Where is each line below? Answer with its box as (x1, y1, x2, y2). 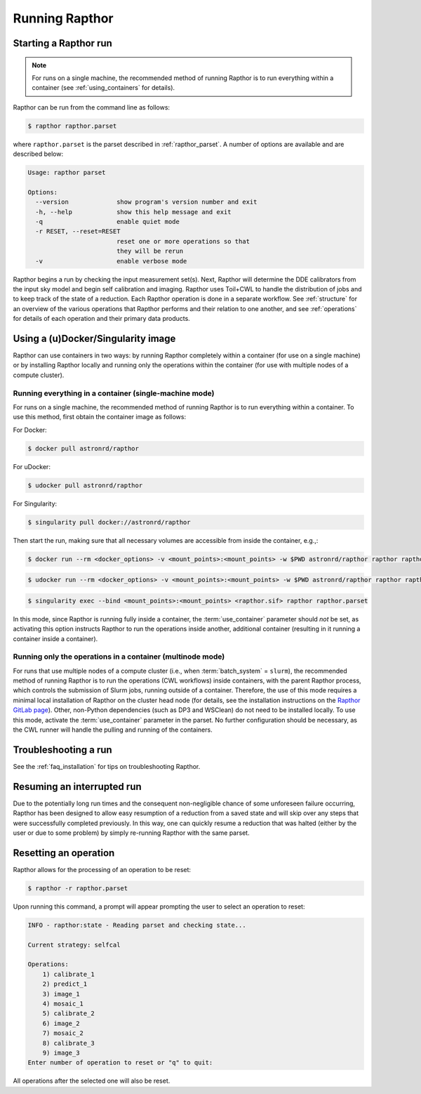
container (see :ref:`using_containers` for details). (32, 84, 175, 92)
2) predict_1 (42, 980, 88, 988)
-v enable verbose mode (35, 257, 187, 265)
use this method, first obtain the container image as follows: (13, 413, 186, 421)
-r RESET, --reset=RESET (35, 228, 121, 235)
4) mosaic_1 (42, 1000, 84, 1008)
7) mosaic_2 (42, 1029, 84, 1037)
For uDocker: (13, 462, 51, 470)
